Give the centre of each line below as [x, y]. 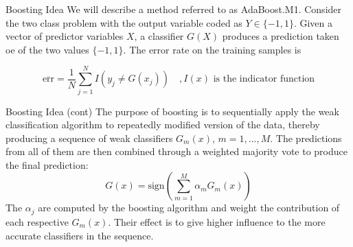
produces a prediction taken [281, 36]
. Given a [313, 22]
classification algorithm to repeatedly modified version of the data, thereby [163, 125]
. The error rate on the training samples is [212, 49]
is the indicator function [264, 79]
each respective [37, 221]
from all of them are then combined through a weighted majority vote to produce [176, 151]
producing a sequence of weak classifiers [89, 138]
